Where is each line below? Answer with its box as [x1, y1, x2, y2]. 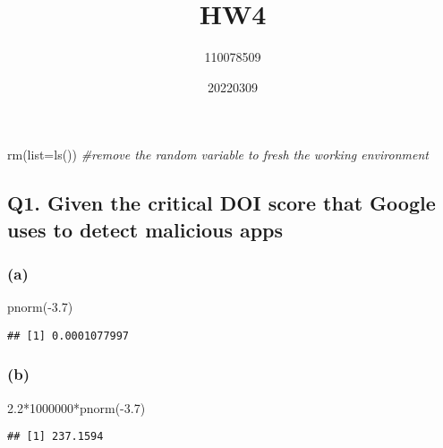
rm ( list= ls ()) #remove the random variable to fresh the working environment [7, 145, 429, 164]
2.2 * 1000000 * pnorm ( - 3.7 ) [7, 398, 146, 417]
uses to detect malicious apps [7, 215, 284, 243]
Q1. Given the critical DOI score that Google [7, 189, 436, 217]
